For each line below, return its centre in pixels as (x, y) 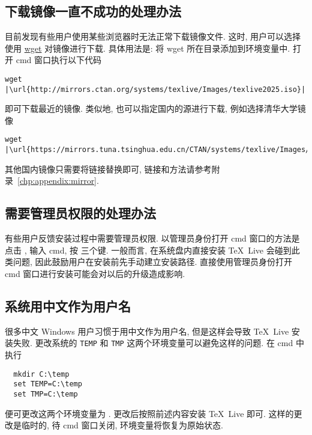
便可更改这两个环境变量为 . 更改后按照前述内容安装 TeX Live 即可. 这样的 (149, 413)
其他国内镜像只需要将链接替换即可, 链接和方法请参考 (108, 169)
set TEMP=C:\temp (48, 384)
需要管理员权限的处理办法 (80, 213)
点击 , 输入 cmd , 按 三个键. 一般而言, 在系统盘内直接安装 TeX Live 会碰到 (148, 250)
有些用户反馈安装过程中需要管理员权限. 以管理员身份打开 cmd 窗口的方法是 (152, 238)
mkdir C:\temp (41, 374)
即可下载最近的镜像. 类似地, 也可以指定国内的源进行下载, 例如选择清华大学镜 (155, 108)
